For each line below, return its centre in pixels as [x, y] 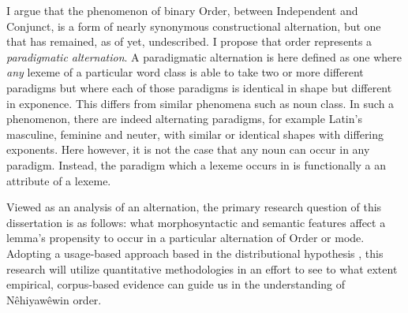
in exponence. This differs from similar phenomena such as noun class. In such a [200, 103]
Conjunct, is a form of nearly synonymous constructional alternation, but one [194, 26]
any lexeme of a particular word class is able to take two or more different [185, 72]
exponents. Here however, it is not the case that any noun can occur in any [188, 149]
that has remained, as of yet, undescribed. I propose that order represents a [189, 41]
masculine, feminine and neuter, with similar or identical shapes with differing [195, 134]
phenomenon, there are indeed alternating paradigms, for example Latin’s [184, 119]
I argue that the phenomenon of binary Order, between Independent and [182, 10]
